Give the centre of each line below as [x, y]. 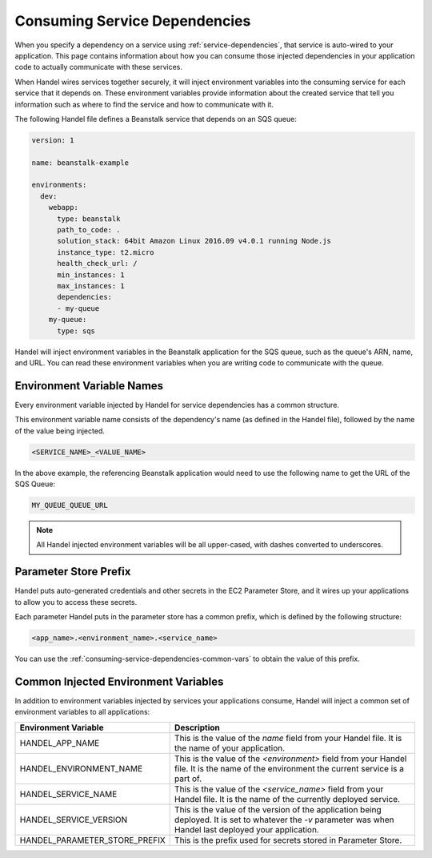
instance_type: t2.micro [106, 252]
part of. [188, 779]
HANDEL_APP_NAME [60, 743]
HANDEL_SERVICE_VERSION [74, 820]
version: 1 [53, 140]
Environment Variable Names [89, 386]
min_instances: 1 [91, 275]
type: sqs [76, 331]
